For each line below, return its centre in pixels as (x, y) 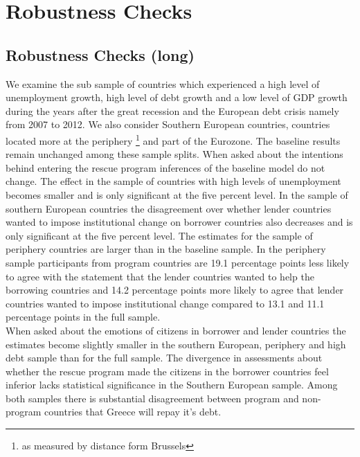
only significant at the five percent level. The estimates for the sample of (159, 235)
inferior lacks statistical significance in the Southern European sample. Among (172, 385)
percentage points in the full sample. (83, 317)
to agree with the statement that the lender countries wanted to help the (160, 276)
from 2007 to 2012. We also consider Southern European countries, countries (168, 124)
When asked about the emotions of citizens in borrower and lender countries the (176, 330)
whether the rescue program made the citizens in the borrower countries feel (167, 371)
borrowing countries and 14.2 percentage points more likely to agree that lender (175, 290)
